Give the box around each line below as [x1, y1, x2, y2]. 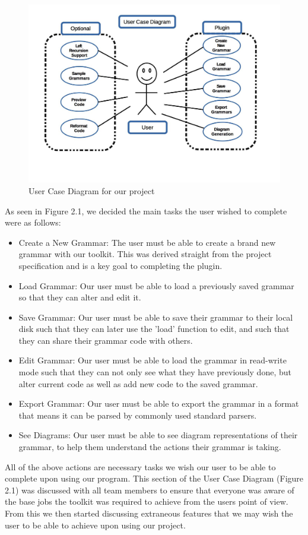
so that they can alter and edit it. [18, 291, 141, 303]
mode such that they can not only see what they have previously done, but [18, 366, 291, 378]
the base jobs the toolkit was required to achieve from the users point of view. [5, 495, 288, 508]
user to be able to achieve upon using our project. [5, 518, 186, 531]
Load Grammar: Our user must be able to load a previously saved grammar [18, 279, 294, 292]
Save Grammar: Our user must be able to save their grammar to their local [18, 311, 293, 323]
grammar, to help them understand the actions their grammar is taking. [18, 441, 281, 453]
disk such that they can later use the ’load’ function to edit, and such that [18, 322, 290, 335]
